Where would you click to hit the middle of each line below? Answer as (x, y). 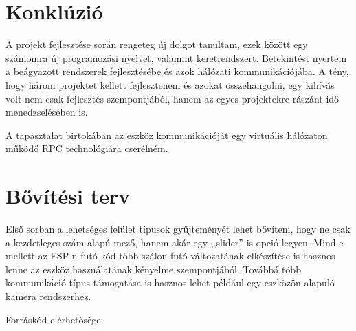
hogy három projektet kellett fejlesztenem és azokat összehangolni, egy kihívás (170, 84)
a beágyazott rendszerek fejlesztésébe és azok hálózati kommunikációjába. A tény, (177, 71)
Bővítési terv (68, 196)
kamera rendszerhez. (48, 296)
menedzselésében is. (47, 112)
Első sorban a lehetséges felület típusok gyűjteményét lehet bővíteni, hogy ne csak (178, 228)
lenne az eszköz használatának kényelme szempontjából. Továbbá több (153, 269)
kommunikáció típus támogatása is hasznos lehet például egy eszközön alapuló (170, 282)
